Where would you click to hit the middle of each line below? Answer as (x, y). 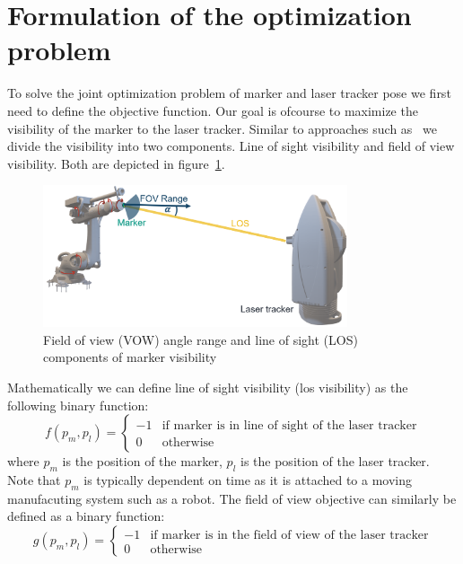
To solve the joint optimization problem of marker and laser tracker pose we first (229, 93)
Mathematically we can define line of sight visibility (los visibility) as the (208, 388)
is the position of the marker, (142, 461)
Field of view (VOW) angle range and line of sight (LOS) (201, 339)
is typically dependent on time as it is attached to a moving (248, 480)
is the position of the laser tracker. (335, 461)
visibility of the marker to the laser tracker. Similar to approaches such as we (222, 128)
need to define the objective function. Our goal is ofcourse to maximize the (213, 110)
